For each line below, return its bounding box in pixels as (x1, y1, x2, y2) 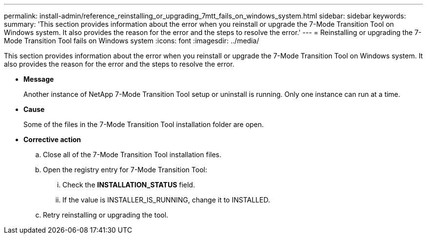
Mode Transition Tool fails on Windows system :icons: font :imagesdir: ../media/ (4, 37, 259, 45)
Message (23, 75, 54, 83)
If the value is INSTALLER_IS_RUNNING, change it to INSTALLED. (62, 196, 270, 204)
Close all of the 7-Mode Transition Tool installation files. (43, 150, 222, 159)
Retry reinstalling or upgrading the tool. (43, 211, 169, 219)
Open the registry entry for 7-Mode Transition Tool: (43, 165, 207, 174)
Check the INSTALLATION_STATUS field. (62, 181, 195, 189)
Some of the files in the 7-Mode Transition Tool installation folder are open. (23, 120, 264, 128)
